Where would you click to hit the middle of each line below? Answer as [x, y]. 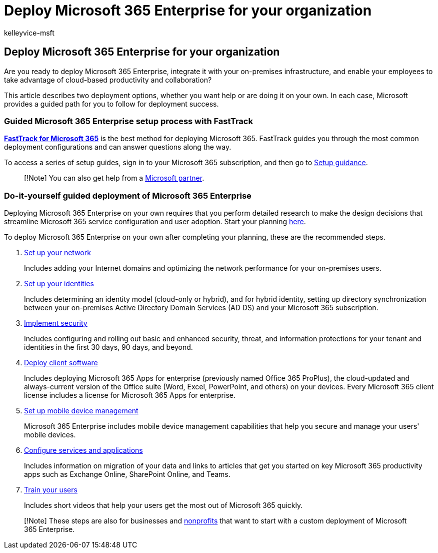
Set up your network [57, 253]
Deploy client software [61, 363]
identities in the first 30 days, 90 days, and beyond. [108, 347]
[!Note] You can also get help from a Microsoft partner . [114, 178]
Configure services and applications [83, 450]
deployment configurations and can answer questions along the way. [118, 147]
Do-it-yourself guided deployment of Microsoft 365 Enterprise [128, 195]
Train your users [51, 490]
